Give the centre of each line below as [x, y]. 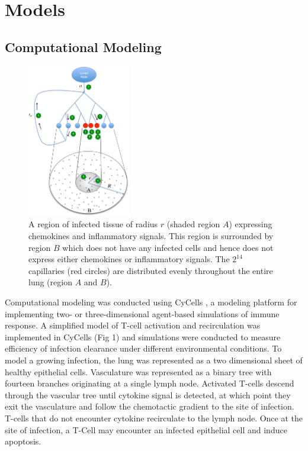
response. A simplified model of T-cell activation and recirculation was [133, 325]
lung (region [50, 282]
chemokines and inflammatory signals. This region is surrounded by [151, 236]
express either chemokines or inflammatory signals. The [129, 259]
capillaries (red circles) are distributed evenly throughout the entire [151, 270]
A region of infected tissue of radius [93, 224]
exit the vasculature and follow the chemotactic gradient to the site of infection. [150, 406]
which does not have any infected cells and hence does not [168, 247]
